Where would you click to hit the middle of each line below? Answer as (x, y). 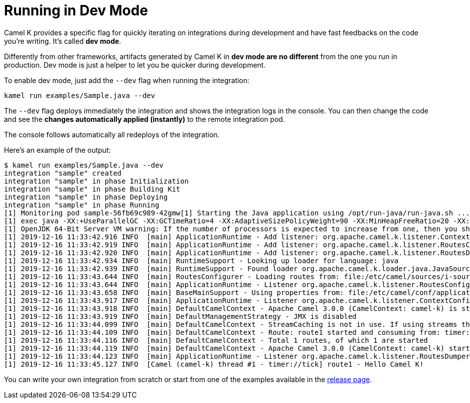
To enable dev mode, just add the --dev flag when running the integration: (127, 80)
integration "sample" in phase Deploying (86, 197)
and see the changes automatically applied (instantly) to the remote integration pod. (145, 119)
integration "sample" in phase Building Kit (92, 189)
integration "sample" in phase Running (82, 205)
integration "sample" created (63, 173)
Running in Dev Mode (76, 10)
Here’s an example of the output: (58, 150)
